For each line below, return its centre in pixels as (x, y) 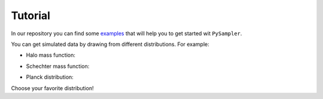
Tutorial (31, 16)
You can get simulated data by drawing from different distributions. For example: (110, 44)
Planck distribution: (50, 77)
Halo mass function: (51, 55)
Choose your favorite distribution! (52, 88)
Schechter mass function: (58, 66)
